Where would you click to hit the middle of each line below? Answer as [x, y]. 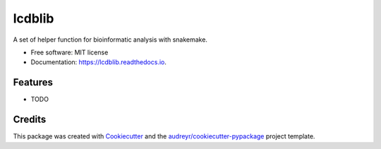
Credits [30, 120]
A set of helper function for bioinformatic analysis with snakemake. [110, 40]
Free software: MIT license [69, 52]
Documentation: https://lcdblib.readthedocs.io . [99, 62]
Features [33, 82]
